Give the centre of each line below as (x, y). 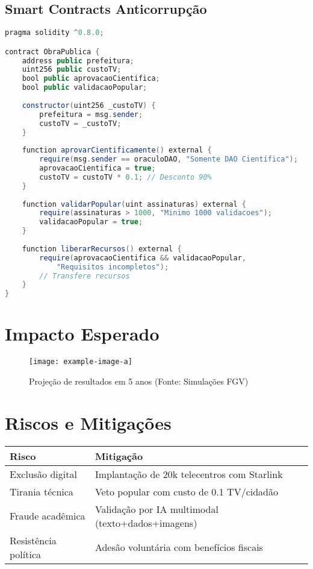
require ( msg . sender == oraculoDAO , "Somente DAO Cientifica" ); (169, 159)
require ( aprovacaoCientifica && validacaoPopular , (143, 258)
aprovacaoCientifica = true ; (98, 168)
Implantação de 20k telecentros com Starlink (189, 474)
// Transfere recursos (85, 276)
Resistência (33, 540)
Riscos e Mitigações (88, 422)
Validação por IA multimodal (156, 509)
